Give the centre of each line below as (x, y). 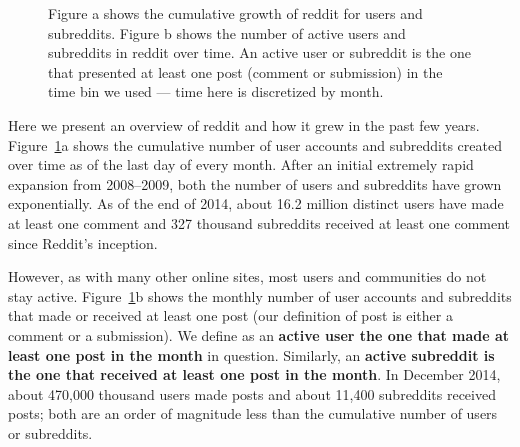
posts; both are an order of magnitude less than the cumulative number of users (253, 413)
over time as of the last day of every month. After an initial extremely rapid (241, 164)
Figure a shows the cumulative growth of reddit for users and (235, 13)
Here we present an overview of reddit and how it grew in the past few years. (244, 124)
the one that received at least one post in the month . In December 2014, (254, 374)
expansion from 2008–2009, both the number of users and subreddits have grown (255, 183)
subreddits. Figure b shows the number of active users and (227, 32)
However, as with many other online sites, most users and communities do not (247, 276)
